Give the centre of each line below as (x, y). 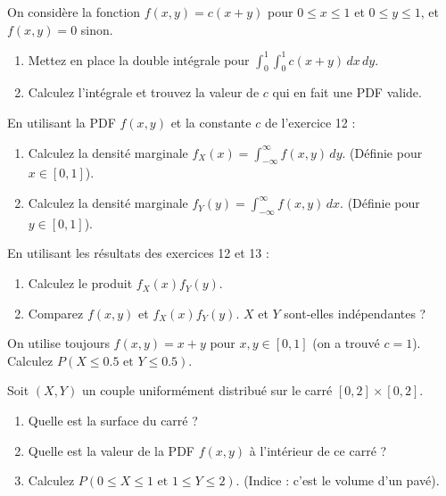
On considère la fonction (74, 12)
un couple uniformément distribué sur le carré (207, 390)
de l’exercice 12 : (310, 123)
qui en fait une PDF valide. (347, 92)
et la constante (211, 123)
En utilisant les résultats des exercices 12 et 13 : (138, 253)
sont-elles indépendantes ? (355, 313)
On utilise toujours (58, 343)
